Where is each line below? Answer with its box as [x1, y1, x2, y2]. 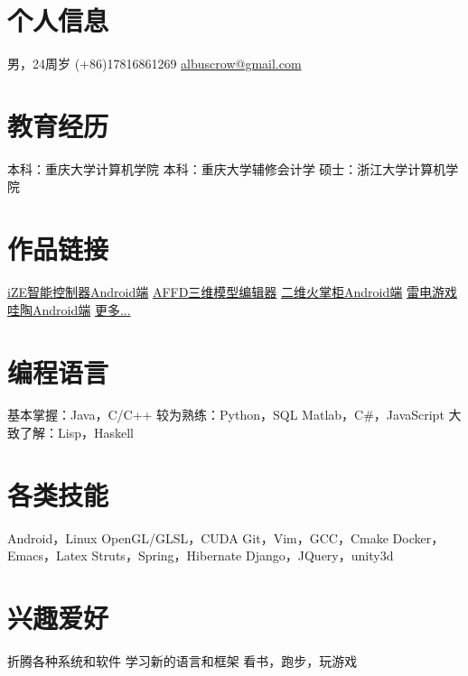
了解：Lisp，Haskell [19, 423, 134, 442]
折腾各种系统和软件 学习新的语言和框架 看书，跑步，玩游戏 [7, 652, 358, 671]
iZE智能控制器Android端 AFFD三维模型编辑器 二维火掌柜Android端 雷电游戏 [7, 282, 457, 301]
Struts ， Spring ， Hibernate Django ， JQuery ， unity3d [91, 546, 394, 565]
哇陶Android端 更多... [7, 300, 131, 319]
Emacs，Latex [7, 546, 88, 565]
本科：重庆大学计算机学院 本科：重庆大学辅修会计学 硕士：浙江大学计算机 [7, 159, 446, 178]
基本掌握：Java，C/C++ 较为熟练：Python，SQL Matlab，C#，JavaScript [7, 405, 445, 424]
